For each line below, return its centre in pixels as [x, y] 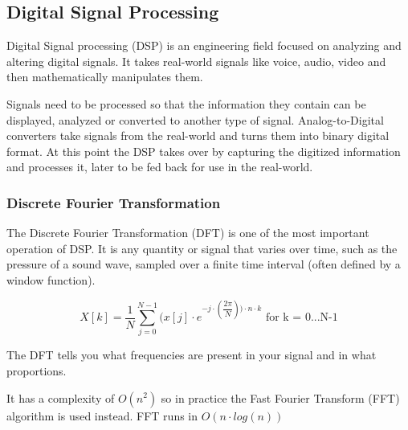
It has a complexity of [61, 397]
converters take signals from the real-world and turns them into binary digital [198, 135]
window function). [51, 279]
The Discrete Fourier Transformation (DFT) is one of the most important [188, 233]
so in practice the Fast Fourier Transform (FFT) [280, 397]
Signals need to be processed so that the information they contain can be [186, 103]
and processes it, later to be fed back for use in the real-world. [160, 167]
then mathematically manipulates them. [105, 77]
